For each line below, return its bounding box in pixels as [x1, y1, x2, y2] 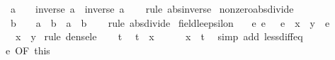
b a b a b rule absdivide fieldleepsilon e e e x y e [10, 15, 330, 30]
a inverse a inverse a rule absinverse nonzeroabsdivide [10, 1, 294, 16]
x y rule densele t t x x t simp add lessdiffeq [15, 29, 303, 44]
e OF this [5, 42, 50, 57]
